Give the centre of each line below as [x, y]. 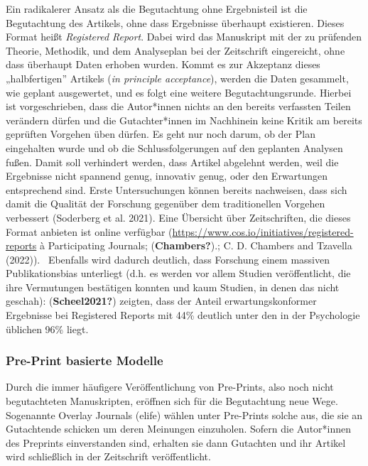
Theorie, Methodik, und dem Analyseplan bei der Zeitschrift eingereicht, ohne [175, 50]
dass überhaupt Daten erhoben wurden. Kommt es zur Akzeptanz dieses [163, 64]
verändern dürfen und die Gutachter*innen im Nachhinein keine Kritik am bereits [184, 120]
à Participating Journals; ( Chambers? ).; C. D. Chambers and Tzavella [196, 245]
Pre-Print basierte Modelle [85, 361]
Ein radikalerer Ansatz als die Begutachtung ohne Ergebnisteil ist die [157, 9]
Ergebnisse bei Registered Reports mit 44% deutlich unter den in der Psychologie [183, 315]
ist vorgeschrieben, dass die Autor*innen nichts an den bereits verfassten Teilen [178, 106]
